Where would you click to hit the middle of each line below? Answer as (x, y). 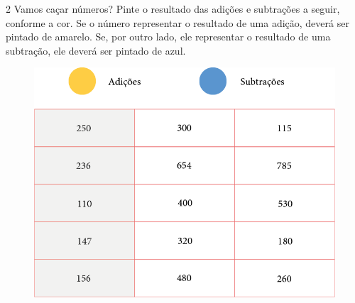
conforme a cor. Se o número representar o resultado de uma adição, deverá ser (177, 22)
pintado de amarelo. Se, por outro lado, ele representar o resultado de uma (168, 37)
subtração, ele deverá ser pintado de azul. (96, 50)
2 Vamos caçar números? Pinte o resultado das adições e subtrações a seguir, (173, 9)
